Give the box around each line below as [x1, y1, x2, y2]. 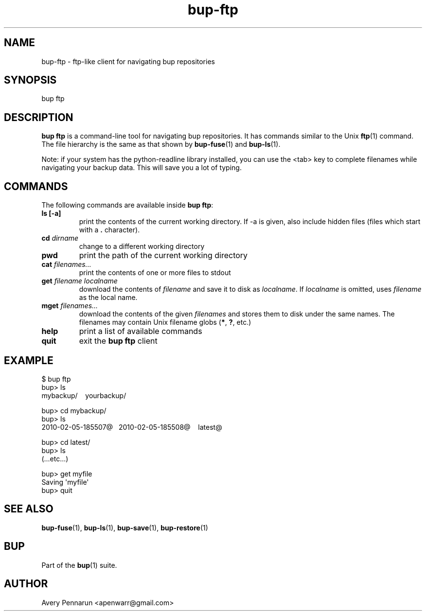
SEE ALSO [4, 503, 53, 515]
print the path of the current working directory [79, 250, 248, 261]
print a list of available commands [79, 326, 202, 336]
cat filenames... [41, 260, 91, 269]
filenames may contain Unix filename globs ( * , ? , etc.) [79, 318, 251, 327]
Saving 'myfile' [41, 477, 89, 486]
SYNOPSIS [4, 74, 57, 87]
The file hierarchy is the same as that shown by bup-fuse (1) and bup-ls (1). [41, 140, 281, 149]
